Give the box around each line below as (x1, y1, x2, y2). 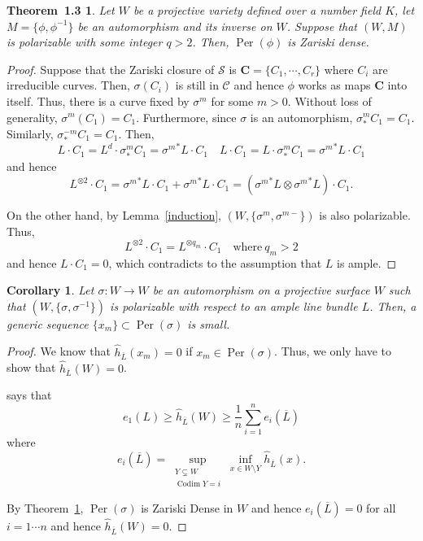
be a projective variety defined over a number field (133, 2, 382, 18)
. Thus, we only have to (274, 342, 392, 360)
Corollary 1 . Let (7, 281, 94, 299)
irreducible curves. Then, (7, 76, 130, 94)
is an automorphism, (250, 108, 353, 125)
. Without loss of (287, 92, 372, 109)
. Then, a (369, 297, 416, 314)
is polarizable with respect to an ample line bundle (110, 297, 358, 314)
